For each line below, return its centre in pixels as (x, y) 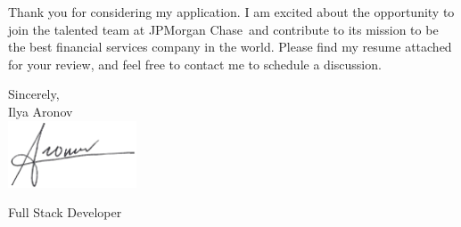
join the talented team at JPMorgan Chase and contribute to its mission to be (223, 29)
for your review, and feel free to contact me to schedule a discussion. (195, 64)
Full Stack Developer (65, 212)
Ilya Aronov (41, 111)
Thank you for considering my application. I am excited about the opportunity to (231, 12)
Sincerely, (34, 94)
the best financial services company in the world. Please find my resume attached (230, 47)
